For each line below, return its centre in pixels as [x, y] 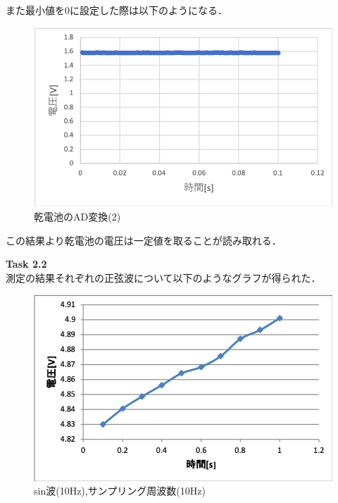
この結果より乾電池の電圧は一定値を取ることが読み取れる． [144, 240]
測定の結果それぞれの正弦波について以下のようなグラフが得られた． [163, 277]
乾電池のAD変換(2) [77, 217]
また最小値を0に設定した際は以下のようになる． [117, 10]
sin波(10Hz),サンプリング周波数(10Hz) [120, 491]
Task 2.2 [26, 264]
